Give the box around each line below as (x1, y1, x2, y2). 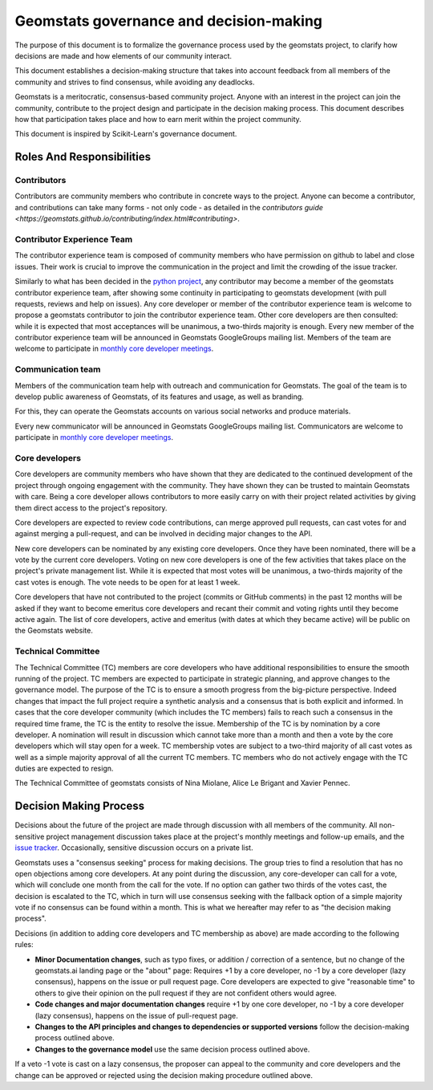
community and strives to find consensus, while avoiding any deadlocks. (14, 77, 255, 87)
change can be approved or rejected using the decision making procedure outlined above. (14, 1070, 313, 1080)
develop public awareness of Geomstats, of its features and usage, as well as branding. (14, 392, 304, 401)
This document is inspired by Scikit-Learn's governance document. (14, 129, 237, 139)
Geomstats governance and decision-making (14, 12, 323, 30)
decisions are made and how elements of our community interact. (14, 51, 233, 60)
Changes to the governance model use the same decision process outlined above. (34, 1044, 310, 1054)
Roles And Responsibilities (14, 150, 152, 164)
